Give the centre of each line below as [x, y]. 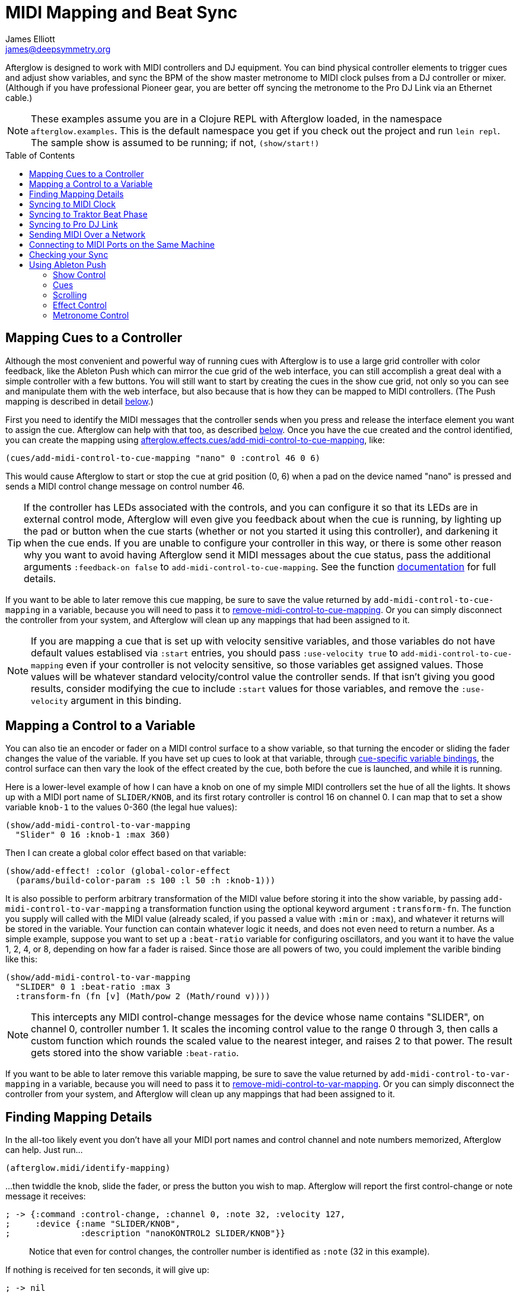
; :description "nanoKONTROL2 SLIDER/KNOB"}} [146, 1234]
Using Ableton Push [68, 264]
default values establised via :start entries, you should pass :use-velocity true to [214, 653]
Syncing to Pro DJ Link [74, 224]
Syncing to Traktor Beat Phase [88, 214]
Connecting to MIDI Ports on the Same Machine [122, 244]
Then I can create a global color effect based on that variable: [126, 853]
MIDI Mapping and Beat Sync [122, 12]
